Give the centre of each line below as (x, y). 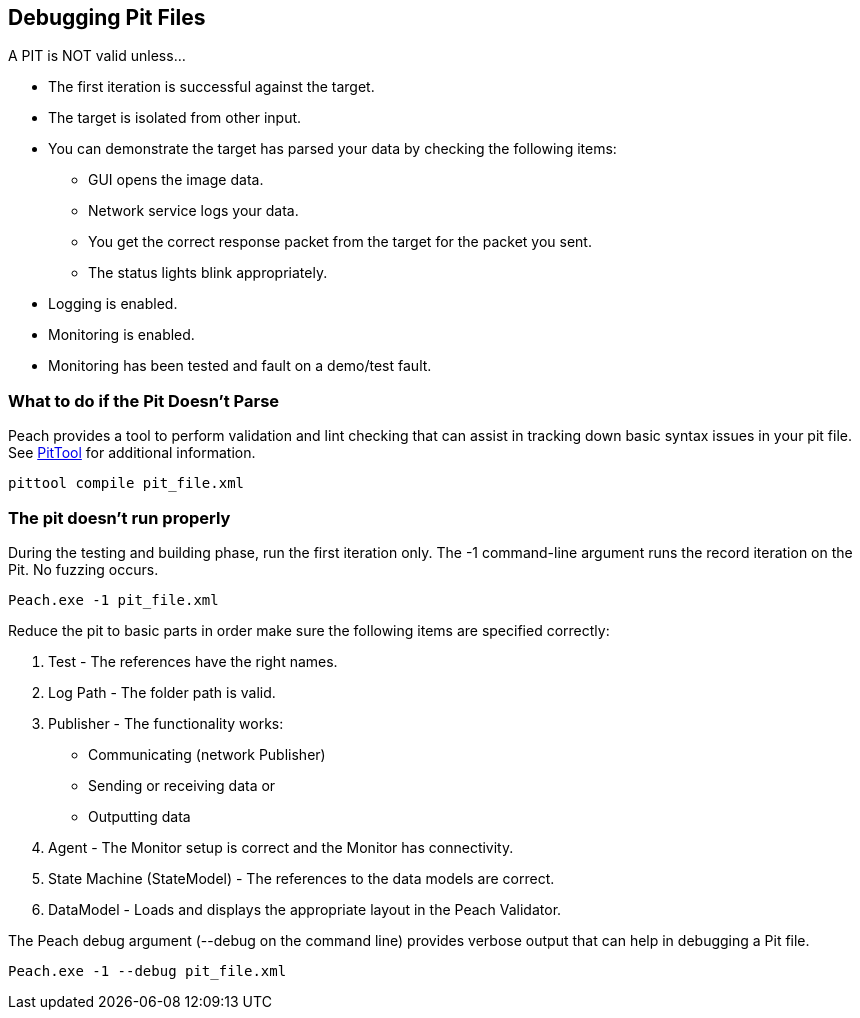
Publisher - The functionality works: (166, 723)
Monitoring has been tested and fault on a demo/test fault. (240, 366)
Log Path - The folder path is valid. (162, 692)
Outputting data (139, 816)
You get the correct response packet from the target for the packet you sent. (340, 242)
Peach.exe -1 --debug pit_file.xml (147, 970)
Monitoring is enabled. (121, 335)
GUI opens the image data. (176, 180)
